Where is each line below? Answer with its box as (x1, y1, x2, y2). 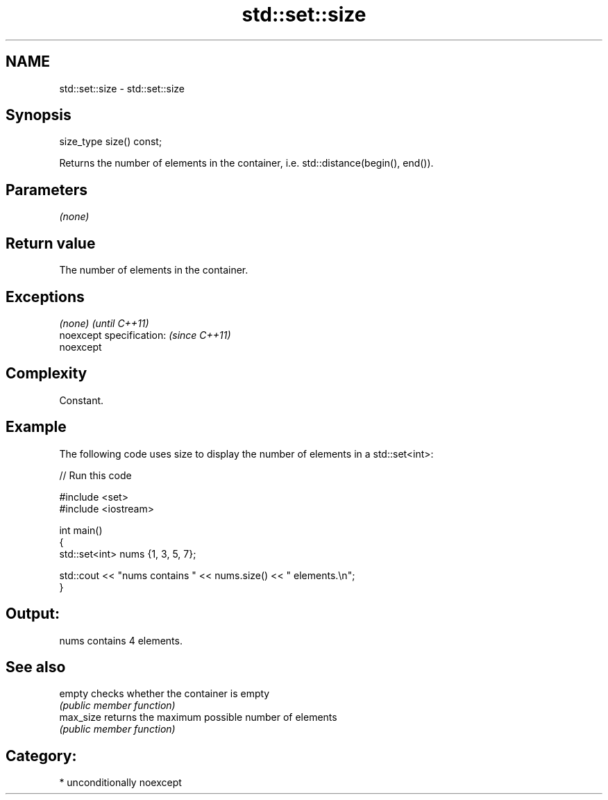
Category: (6, 747, 77, 765)
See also (6, 658, 66, 676)
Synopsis (6, 106, 71, 124)
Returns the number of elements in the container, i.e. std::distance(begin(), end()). (59, 157, 434, 169)
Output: (6, 605, 60, 623)
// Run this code (59, 469, 132, 481)
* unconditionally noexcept (59, 776, 182, 789)
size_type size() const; (59, 135, 162, 148)
